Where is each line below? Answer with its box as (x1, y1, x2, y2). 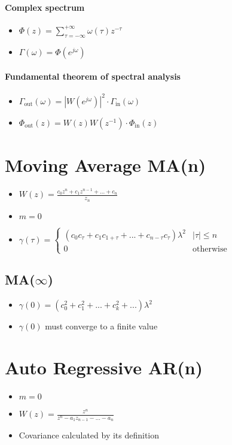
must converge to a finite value (45, 320, 158, 332)
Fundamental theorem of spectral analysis (5, 70, 181, 83)
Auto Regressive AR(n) (5, 355, 203, 380)
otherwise (193, 244, 227, 253)
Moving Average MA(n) (5, 153, 206, 177)
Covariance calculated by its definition (19, 429, 160, 441)
